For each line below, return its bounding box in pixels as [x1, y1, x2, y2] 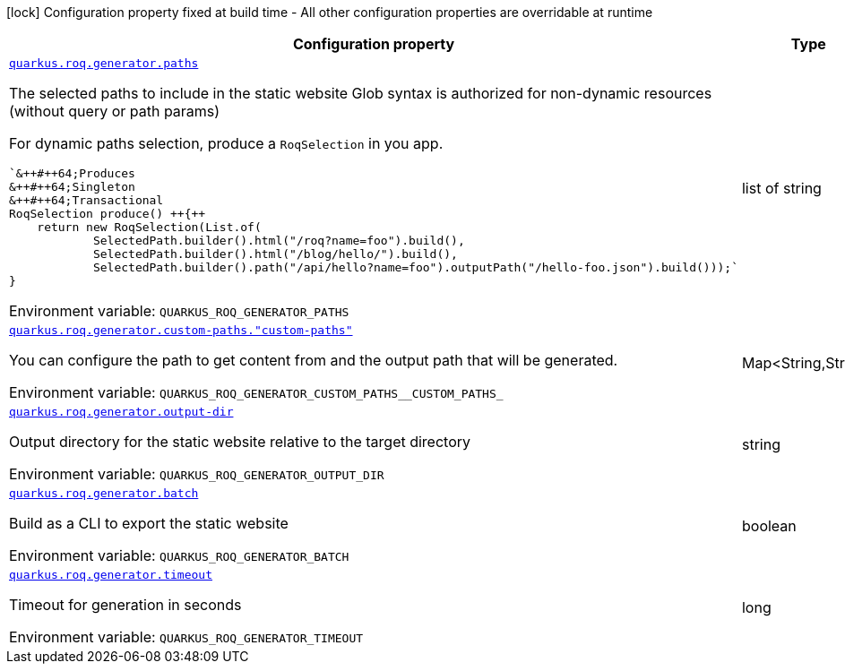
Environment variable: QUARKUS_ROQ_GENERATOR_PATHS [9, 302, 349, 320]
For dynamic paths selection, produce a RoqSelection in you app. [9, 134, 444, 152]
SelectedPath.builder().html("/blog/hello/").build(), [92, 247, 458, 261]
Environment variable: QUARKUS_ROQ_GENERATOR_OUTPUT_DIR [9, 465, 384, 483]
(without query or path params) [9, 102, 220, 120]
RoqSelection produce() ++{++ [9, 207, 206, 220]
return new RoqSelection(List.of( [37, 220, 262, 234]
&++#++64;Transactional [9, 194, 164, 207]
